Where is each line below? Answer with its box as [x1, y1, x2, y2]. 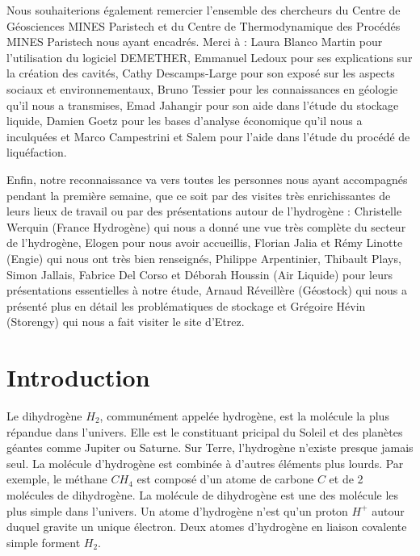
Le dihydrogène [6, 408, 82, 424]
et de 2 [329, 470, 363, 487]
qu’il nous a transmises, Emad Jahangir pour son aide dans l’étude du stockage [6, 96, 399, 113]
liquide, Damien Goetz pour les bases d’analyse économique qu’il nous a [6, 112, 363, 129]
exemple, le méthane [6, 470, 107, 487]
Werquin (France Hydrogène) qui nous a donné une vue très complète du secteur [6, 218, 406, 235]
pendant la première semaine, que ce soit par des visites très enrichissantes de [6, 186, 391, 203]
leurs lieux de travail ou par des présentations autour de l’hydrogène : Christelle [6, 203, 402, 219]
